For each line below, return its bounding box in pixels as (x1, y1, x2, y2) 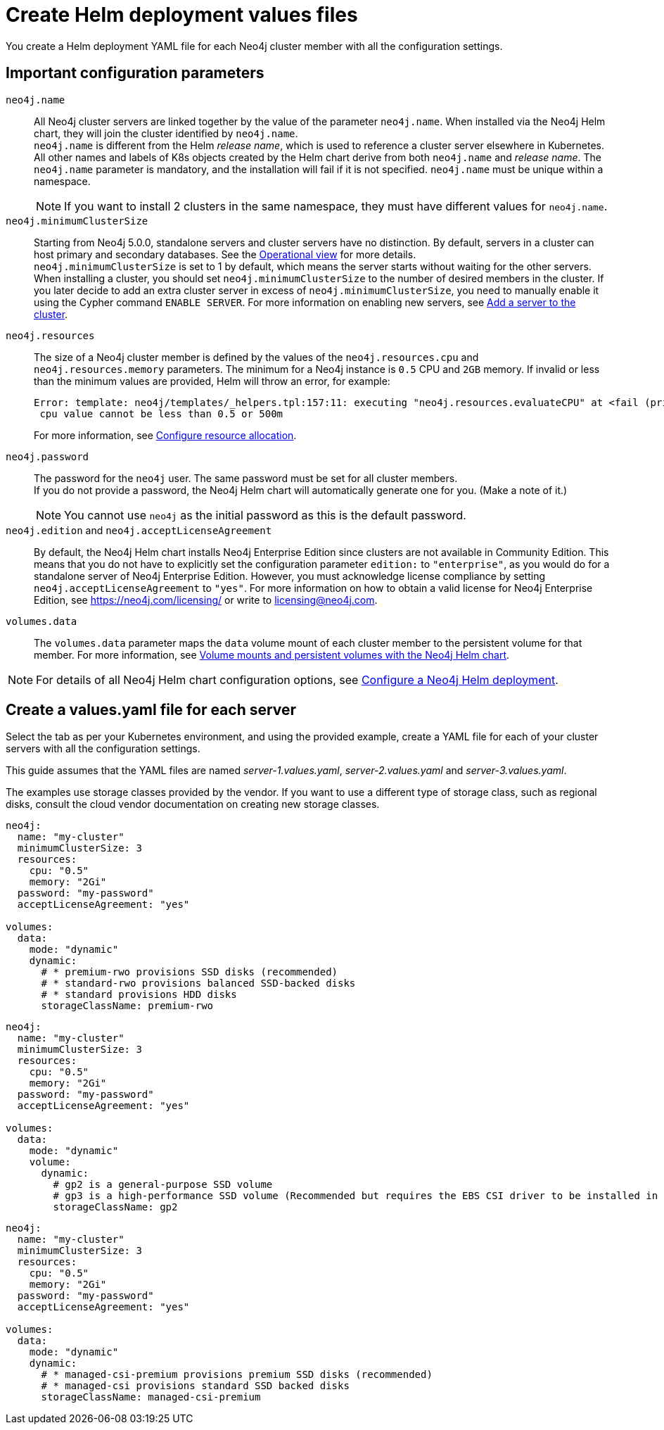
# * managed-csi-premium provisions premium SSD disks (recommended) (41, 1369, 433, 1381)
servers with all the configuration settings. (6, 742, 200, 755)
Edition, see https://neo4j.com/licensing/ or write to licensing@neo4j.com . (34, 593, 378, 606)
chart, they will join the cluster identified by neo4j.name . (34, 127, 298, 139)
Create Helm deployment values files (6, 3, 358, 27)
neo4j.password (6, 450, 89, 462)
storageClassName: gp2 (53, 1201, 178, 1213)
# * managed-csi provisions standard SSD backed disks (41, 1380, 350, 1392)
